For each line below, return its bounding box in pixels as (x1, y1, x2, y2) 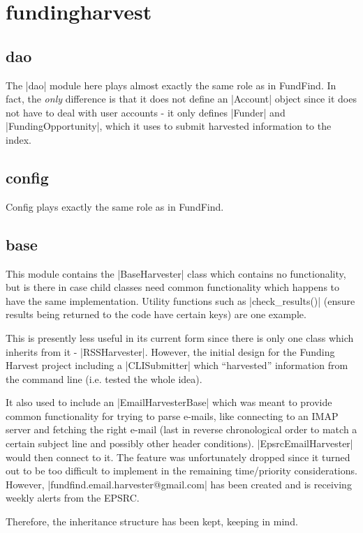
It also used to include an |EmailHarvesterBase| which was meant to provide (6, 395, 332, 410)
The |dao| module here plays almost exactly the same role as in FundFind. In (6, 77, 336, 92)
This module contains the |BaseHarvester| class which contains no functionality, (6, 266, 346, 280)
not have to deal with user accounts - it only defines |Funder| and (6, 105, 286, 119)
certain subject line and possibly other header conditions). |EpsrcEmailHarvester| (6, 436, 353, 451)
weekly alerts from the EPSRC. (6, 490, 140, 505)
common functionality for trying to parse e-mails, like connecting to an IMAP (6, 408, 339, 423)
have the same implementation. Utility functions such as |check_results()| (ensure (6, 293, 355, 308)
